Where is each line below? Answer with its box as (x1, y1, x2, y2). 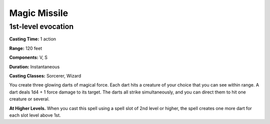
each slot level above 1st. (9, 112, 61, 118)
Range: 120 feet (9, 45, 42, 51)
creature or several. (9, 96, 50, 102)
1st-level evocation (9, 22, 74, 31)
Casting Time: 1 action (9, 36, 56, 42)
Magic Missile (9, 7, 68, 18)
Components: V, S (9, 54, 47, 60)
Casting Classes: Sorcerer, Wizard (9, 72, 81, 78)
